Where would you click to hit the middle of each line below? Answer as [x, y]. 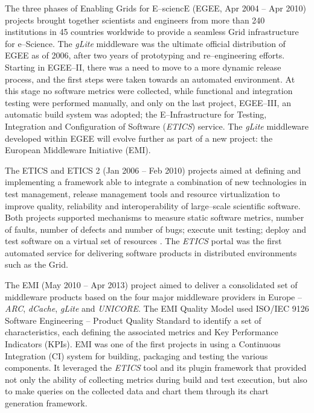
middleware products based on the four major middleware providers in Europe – [153, 296]
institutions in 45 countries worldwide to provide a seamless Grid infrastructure [152, 32]
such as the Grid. [37, 264]
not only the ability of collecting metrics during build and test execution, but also [156, 379]
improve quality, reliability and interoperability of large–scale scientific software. [153, 205]
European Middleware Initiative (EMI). [78, 150]
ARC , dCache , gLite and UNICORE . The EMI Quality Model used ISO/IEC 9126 [157, 308]
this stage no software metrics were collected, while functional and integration [149, 91]
